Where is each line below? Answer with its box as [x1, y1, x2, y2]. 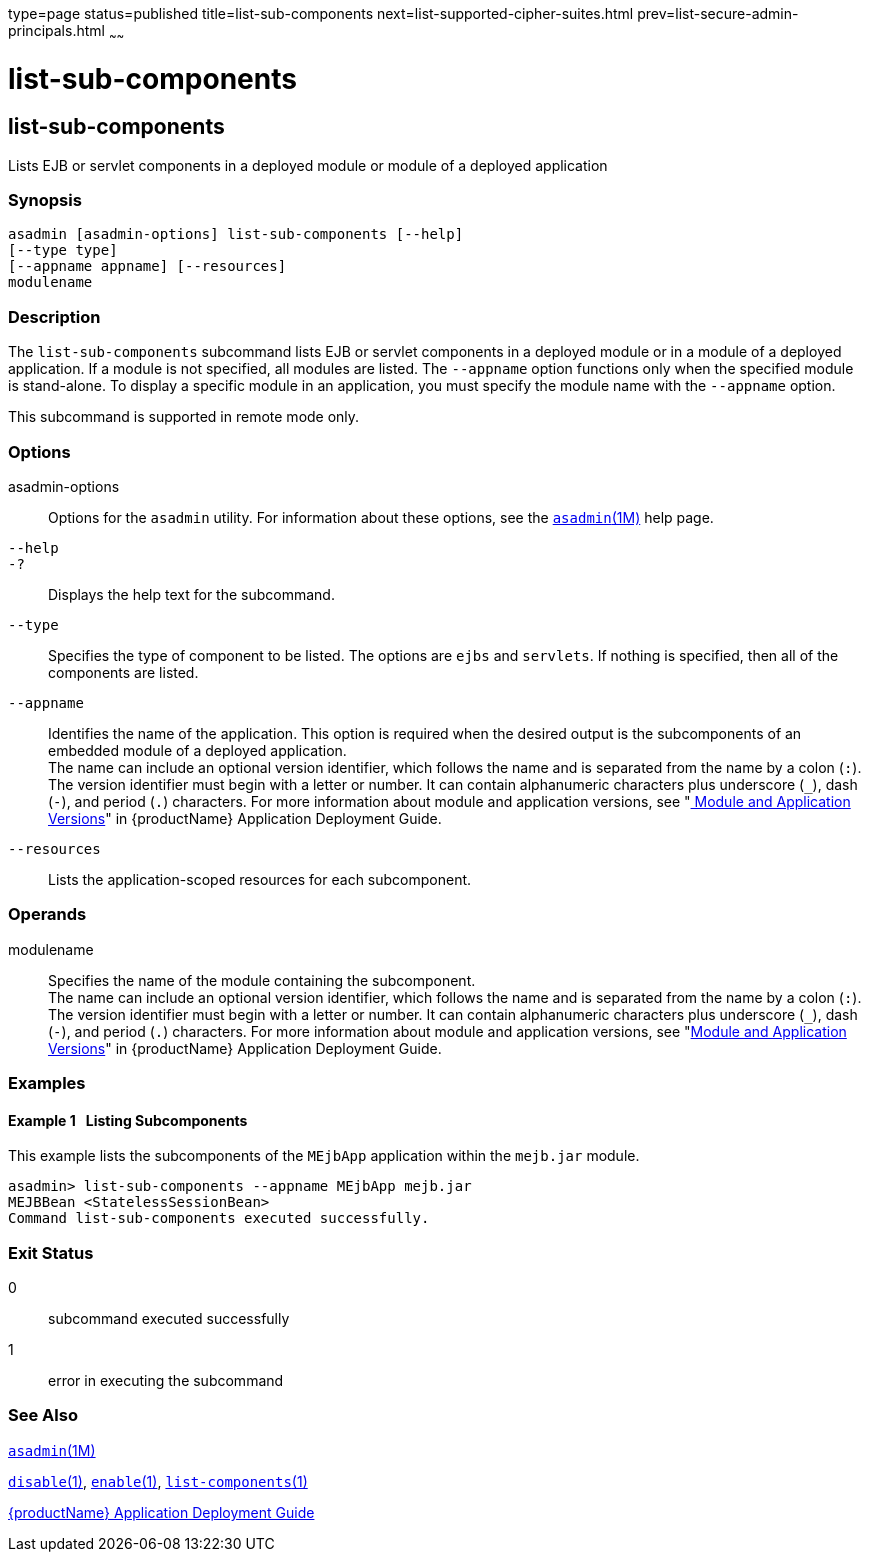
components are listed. [48, 663, 199, 681]
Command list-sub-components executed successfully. [8, 1210, 430, 1227]
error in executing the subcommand [48, 1372, 284, 1390]
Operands [8, 904, 87, 925]
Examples [8, 1073, 86, 1094]
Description [8, 306, 101, 327]
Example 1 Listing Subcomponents [8, 1111, 248, 1129]
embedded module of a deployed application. [48, 741, 347, 759]
